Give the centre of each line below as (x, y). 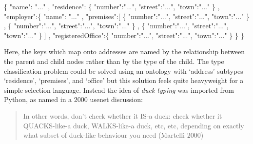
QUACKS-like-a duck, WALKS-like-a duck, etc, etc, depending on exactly (134, 125)
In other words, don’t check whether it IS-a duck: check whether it (123, 115)
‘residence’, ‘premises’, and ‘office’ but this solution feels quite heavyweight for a (124, 80)
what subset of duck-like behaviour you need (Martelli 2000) (113, 135)
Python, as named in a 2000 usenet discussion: (73, 99)
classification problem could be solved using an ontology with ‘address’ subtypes (124, 71)
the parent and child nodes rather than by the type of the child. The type (114, 61)
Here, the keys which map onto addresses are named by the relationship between (124, 51)
